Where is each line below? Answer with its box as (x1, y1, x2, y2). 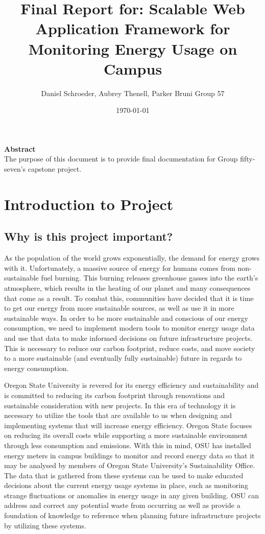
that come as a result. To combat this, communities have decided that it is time (4, 292, 254, 303)
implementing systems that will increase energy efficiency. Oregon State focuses (4, 420, 252, 430)
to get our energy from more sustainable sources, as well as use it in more (4, 303, 234, 313)
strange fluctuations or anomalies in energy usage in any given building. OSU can (4, 490, 259, 500)
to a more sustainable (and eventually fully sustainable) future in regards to (4, 353, 242, 363)
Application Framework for (35, 18, 230, 39)
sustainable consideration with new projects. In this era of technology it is (4, 400, 236, 410)
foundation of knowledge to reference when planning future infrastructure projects (4, 510, 261, 521)
